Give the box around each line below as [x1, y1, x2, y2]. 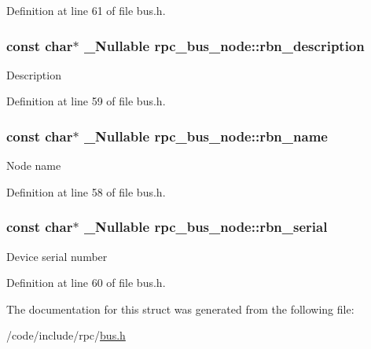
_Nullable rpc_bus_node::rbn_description [83, 35, 365, 55]
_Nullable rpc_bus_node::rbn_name [83, 126, 328, 145]
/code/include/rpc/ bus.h [6, 327, 126, 343]
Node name [6, 157, 61, 174]
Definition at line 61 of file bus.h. [6, 2, 166, 18]
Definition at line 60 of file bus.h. [6, 274, 166, 291]
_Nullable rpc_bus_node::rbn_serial [83, 217, 328, 237]
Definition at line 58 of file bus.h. [6, 183, 166, 200]
